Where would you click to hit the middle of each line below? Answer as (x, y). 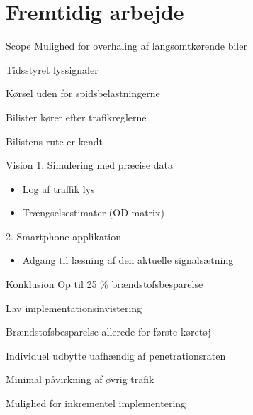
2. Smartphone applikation (64, 236)
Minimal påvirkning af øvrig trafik (80, 379)
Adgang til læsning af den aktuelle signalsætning (128, 260)
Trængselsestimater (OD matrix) (93, 212)
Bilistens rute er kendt (54, 141)
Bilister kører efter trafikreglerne (76, 117)
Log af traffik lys (58, 188)
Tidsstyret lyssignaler (52, 69)
